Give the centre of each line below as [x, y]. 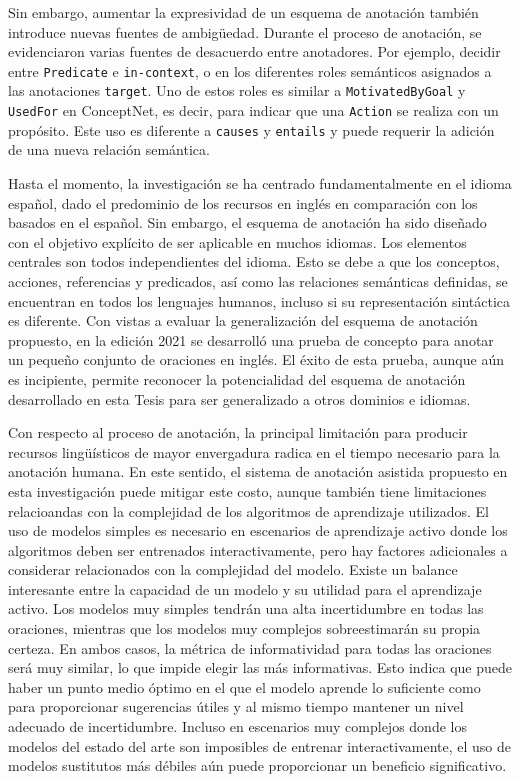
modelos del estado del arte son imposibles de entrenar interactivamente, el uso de [260, 745]
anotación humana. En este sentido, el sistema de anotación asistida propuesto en [258, 471]
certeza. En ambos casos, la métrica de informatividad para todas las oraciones [250, 647]
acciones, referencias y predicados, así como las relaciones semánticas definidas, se [258, 280]
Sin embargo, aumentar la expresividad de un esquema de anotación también [243, 12]
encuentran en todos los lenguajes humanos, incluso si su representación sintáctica [259, 300]
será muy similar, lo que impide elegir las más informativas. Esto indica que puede [260, 667]
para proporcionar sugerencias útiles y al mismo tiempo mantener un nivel [236, 706]
